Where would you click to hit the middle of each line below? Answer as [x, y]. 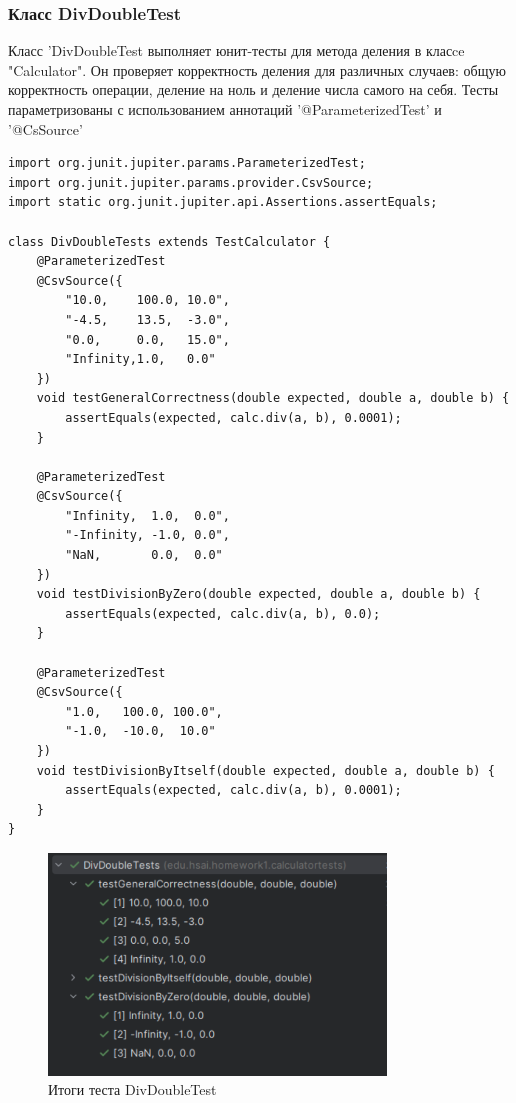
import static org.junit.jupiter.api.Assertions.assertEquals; [223, 202]
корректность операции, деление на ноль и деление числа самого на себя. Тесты [253, 89]
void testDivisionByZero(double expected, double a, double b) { [258, 594]
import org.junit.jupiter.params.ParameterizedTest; [187, 163]
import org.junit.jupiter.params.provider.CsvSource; [191, 182]
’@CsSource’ [45, 128]
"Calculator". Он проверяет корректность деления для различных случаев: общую [257, 69]
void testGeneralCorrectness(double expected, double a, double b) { [273, 398]
